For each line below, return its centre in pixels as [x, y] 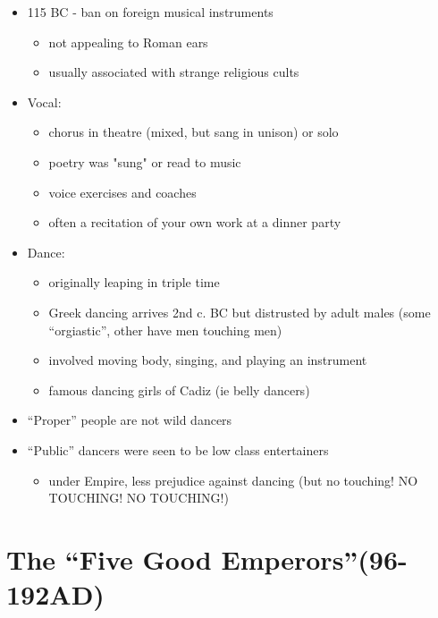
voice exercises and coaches [122, 192]
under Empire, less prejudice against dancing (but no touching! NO [233, 480]
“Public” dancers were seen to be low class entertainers [178, 449]
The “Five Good [109, 559]
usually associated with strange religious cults [174, 72]
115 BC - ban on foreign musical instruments [150, 12]
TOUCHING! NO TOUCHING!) [139, 498]
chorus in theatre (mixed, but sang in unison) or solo [194, 132]
